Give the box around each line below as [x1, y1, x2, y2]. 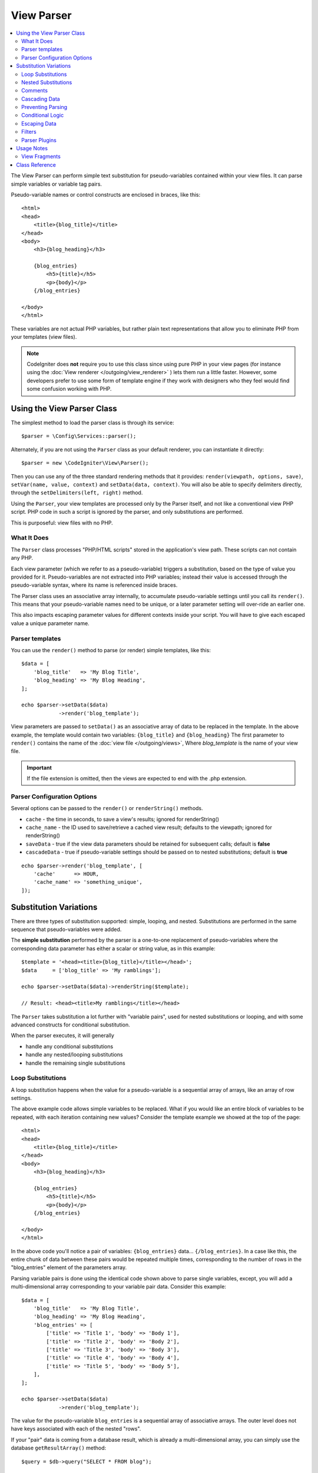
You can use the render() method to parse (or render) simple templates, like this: [11, 647, 211, 653]
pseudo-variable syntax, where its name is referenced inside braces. [11, 582, 178, 589]
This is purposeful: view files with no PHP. [11, 519, 113, 526]
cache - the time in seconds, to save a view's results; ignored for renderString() [25, 815, 220, 823]
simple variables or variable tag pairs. [11, 180, 102, 187]
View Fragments [21, 153, 61, 160]
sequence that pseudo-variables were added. [11, 926, 122, 933]
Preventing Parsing [21, 104, 68, 111]
